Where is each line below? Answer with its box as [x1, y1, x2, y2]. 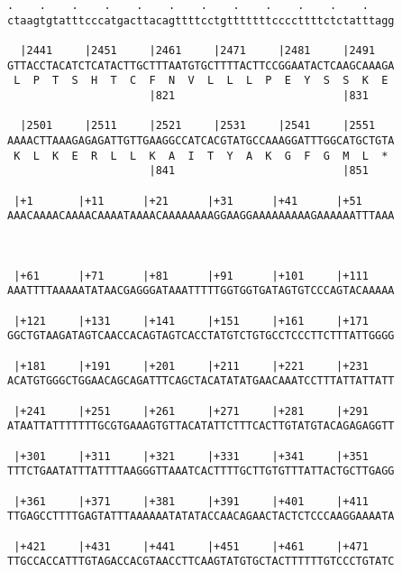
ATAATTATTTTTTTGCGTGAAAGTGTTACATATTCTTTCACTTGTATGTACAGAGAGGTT [7, 420, 395, 433]
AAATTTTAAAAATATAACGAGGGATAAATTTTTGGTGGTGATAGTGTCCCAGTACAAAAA [7, 284, 395, 298]
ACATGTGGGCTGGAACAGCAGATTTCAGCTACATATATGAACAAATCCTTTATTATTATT [7, 374, 395, 388]
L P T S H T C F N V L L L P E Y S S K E [14, 74, 388, 88]
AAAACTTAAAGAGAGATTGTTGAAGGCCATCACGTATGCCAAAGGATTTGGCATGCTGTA [7, 134, 395, 147]
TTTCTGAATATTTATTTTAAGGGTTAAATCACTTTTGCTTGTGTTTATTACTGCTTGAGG [7, 465, 395, 478]
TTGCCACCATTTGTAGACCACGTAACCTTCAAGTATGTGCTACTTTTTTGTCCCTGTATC [7, 555, 395, 568]
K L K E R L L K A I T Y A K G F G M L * [14, 149, 388, 162]
